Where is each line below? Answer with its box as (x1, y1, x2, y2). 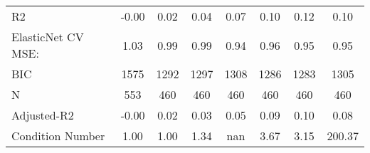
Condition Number (11, 127, 105, 144)
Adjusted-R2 (11, 107, 74, 123)
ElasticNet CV (11, 28, 84, 45)
